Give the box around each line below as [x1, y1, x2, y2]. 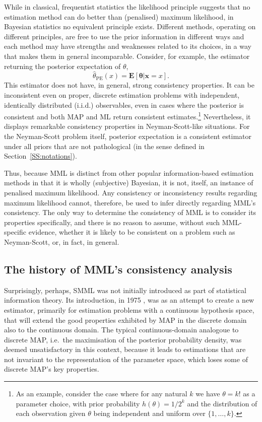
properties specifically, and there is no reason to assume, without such [4, 217, 220, 227]
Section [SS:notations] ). [4, 151, 77, 161]
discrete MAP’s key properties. [4, 364, 99, 374]
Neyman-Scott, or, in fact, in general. [4, 236, 119, 247]
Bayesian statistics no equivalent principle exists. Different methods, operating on [4, 21, 256, 32]
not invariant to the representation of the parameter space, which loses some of [4, 354, 248, 364]
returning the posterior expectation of [4, 60, 121, 71]
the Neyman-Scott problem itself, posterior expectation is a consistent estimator [4, 131, 251, 141]
